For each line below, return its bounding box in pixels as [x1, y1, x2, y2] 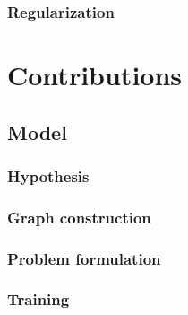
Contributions [7, 57, 183, 93]
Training [7, 288, 70, 311]
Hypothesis [7, 164, 90, 187]
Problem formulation [7, 247, 161, 269]
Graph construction [7, 206, 151, 228]
